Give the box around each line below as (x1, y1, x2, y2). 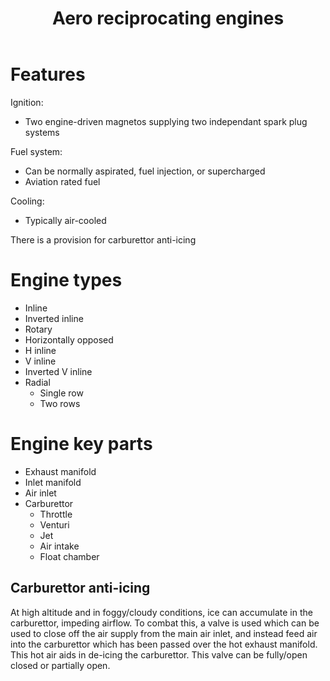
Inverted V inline (24, 365, 93, 377)
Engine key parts (10, 433, 153, 456)
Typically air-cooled (24, 214, 107, 226)
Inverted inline (24, 312, 84, 324)
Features (10, 63, 86, 86)
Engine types (10, 269, 123, 292)
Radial (24, 376, 51, 388)
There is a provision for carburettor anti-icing (10, 233, 197, 246)
